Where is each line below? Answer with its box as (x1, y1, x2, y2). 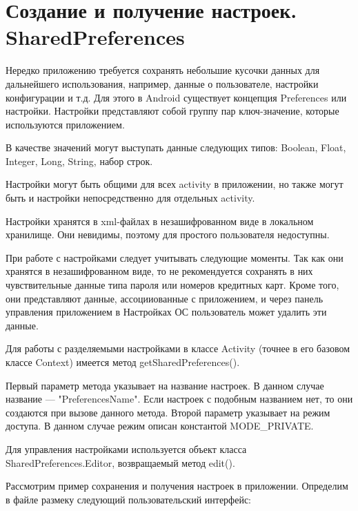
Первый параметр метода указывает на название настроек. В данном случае (6, 378, 324, 392)
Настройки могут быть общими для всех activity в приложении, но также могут (6, 177, 344, 191)
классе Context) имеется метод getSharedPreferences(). (6, 355, 240, 369)
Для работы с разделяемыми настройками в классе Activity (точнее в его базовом (6, 341, 350, 356)
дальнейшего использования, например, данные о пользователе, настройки (6, 76, 319, 90)
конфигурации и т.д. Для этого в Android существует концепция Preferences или (6, 90, 347, 104)
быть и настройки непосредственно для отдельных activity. (6, 191, 255, 205)
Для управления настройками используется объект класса (6, 441, 247, 456)
